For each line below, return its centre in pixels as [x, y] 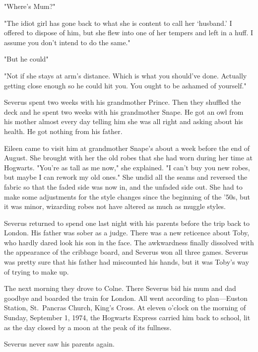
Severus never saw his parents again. [59, 344]
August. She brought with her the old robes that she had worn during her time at [129, 158]
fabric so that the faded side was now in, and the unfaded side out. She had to [123, 186]
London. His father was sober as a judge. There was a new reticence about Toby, [127, 233]
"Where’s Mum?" [30, 6]
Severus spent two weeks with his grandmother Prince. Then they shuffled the [123, 102]
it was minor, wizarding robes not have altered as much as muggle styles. [115, 206]
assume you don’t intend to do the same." [67, 42]
